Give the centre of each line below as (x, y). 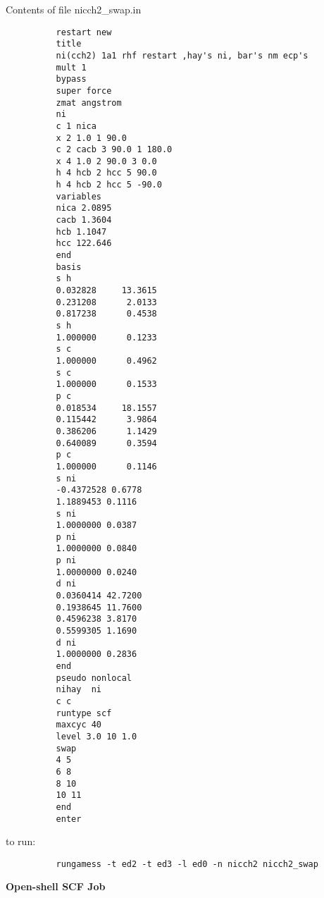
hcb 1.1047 (81, 232)
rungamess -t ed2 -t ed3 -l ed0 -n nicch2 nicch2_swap (187, 864)
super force (84, 91)
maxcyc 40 (79, 725)
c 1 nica (76, 126)
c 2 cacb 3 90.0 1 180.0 (114, 150)
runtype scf (84, 713)
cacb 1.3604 (84, 220)
